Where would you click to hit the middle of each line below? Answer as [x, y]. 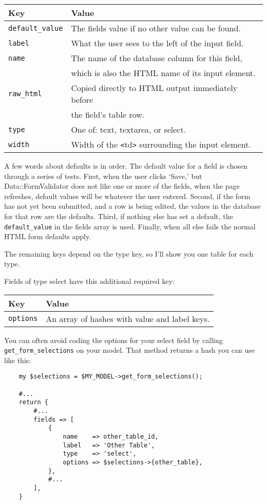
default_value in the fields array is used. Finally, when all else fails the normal [130, 226]
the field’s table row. [108, 114]
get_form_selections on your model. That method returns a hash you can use [129, 350]
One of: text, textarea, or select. [129, 129]
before [82, 100]
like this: [18, 360]
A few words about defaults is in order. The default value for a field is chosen [126, 166]
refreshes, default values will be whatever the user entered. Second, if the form [127, 196]
